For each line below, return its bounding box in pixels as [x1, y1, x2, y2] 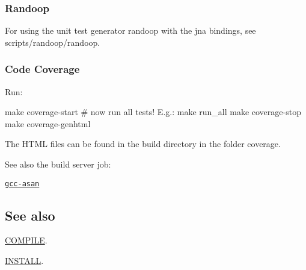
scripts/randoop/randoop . [5, 36, 100, 48]
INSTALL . [5, 254, 44, 267]
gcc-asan [5, 179, 40, 188]
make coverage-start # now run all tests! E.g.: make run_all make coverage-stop [5, 105, 301, 118]
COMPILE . [5, 234, 47, 246]
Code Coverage [5, 61, 80, 77]
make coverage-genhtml [5, 117, 91, 130]
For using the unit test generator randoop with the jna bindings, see [5, 24, 256, 37]
